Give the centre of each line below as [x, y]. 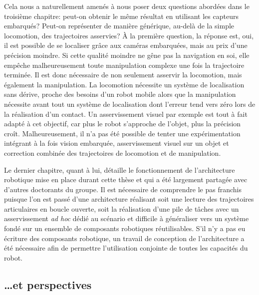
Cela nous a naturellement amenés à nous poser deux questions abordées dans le [127, 6]
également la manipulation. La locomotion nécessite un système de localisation [124, 84]
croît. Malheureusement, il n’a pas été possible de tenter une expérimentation [122, 133]
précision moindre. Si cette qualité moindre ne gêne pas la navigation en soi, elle [127, 55]
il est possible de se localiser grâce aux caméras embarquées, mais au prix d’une [126, 45]
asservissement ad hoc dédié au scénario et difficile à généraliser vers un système [127, 218]
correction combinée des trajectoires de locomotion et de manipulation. [113, 152]
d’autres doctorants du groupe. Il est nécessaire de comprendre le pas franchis [123, 189]
